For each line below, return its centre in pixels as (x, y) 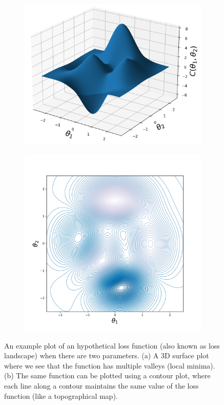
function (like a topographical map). (61, 396)
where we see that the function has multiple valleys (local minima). (110, 365)
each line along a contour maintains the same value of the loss (101, 386)
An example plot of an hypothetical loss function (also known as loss (112, 345)
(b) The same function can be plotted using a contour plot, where (107, 375)
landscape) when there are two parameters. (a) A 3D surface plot (107, 355)
